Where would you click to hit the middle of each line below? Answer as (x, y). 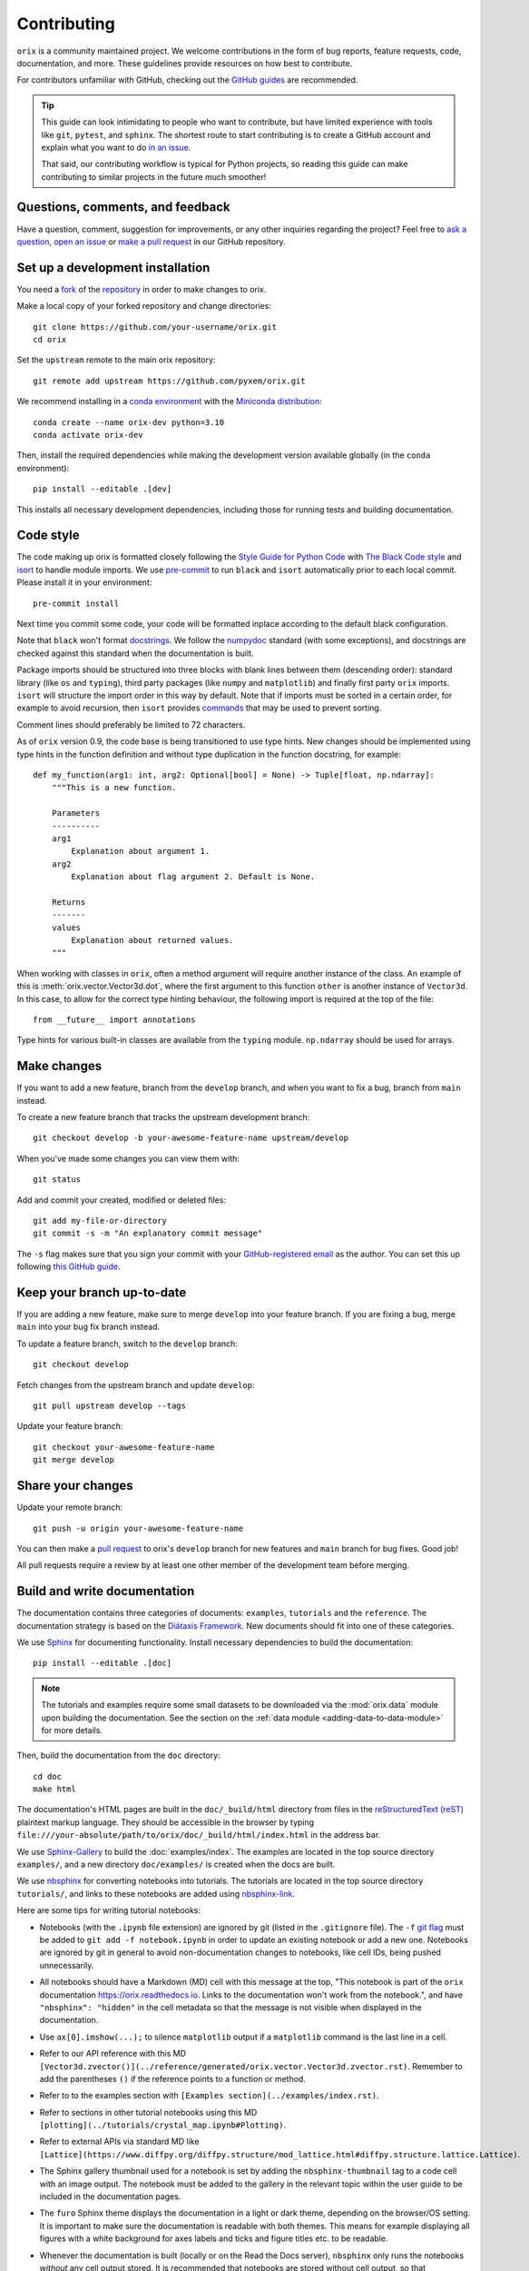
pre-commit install (76, 603)
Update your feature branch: (70, 1426)
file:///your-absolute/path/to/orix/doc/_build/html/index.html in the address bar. (199, 1835)
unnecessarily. (67, 1965)
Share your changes (75, 1486)
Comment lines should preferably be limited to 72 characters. (131, 724)
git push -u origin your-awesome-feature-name (138, 1528)
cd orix (50, 340)
